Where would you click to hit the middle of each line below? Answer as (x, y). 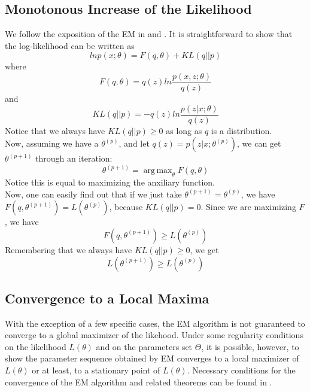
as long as (184, 130)
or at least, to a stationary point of (96, 370)
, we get (204, 249)
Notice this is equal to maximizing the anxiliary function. (110, 182)
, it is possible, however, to (250, 346)
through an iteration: (74, 158)
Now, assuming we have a (52, 143)
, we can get (259, 143)
